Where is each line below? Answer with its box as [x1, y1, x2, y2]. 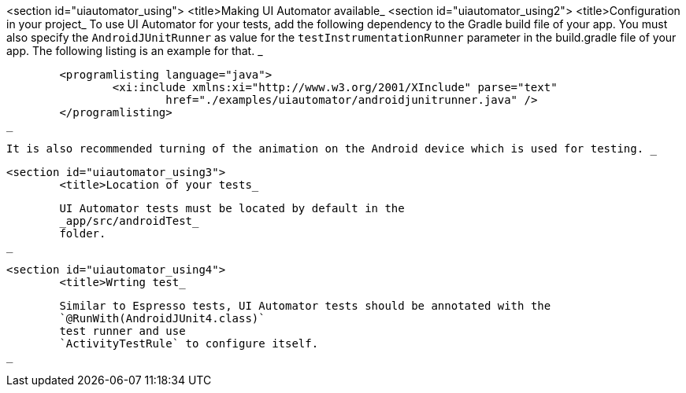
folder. [59, 227, 106, 240]
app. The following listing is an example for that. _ [6, 44, 263, 57]
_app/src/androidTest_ [59, 215, 199, 227]
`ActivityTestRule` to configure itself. [59, 337, 319, 350]
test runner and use [59, 325, 186, 337]
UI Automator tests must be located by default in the [59, 202, 405, 215]
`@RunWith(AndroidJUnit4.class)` [59, 312, 265, 325]
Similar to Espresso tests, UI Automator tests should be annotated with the [59, 299, 551, 312]
